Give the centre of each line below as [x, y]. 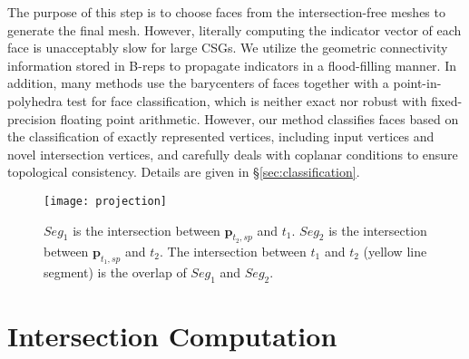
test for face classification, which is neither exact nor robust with [247, 100]
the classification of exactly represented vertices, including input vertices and [221, 136]
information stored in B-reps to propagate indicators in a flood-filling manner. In [232, 65]
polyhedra [35, 100]
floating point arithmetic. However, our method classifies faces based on [259, 118]
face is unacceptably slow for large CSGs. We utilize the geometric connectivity [228, 48]
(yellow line [395, 251]
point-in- [417, 83]
